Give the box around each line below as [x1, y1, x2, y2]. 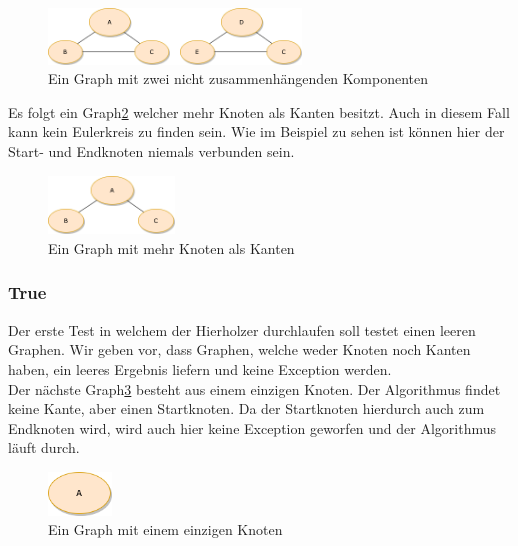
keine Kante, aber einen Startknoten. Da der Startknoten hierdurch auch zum [8, 398, 485, 419]
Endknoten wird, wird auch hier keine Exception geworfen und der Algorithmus [8, 417, 497, 438]
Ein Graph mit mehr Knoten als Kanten [48, 237, 295, 258]
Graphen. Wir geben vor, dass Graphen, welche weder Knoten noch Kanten [8, 339, 471, 360]
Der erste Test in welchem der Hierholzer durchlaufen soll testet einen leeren [8, 319, 476, 340]
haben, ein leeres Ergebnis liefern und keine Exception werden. [8, 358, 392, 379]
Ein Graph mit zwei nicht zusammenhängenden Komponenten [48, 68, 428, 89]
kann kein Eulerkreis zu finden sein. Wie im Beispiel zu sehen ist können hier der [8, 121, 505, 142]
